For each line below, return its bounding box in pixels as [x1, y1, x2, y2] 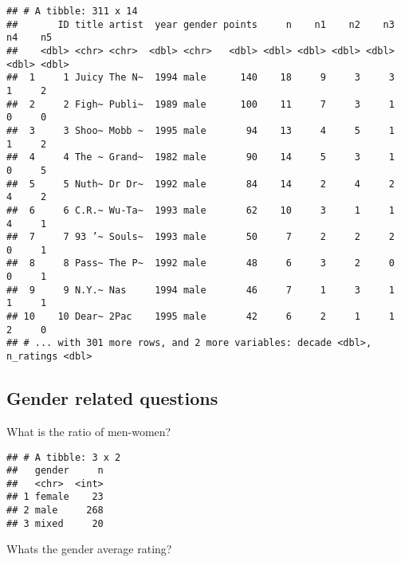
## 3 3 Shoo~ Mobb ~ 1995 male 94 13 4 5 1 [6, 124, 395, 136]
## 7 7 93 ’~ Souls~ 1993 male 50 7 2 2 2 [6, 231, 395, 243]
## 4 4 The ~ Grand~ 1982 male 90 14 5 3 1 [6, 151, 395, 163]
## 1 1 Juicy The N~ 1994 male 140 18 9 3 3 [6, 72, 395, 84]
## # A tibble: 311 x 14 [6, 6, 138, 17]
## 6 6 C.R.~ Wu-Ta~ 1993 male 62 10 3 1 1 [6, 204, 395, 216]
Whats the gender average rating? [6, 540, 172, 557]
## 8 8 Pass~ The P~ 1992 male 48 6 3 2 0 [6, 257, 395, 269]
